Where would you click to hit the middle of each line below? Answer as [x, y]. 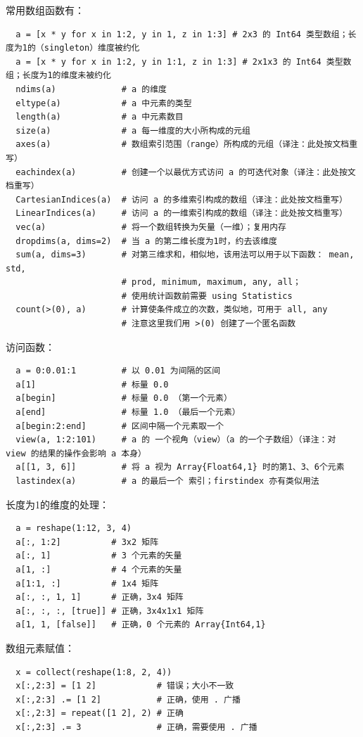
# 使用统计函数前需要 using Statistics [207, 296]
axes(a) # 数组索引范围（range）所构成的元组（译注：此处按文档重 [187, 145]
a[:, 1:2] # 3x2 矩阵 [87, 542]
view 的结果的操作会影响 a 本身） [76, 453]
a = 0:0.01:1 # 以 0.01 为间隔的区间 [118, 371]
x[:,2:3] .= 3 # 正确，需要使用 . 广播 [136, 727]
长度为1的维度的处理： [57, 504]
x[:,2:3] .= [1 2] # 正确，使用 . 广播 [128, 699]
